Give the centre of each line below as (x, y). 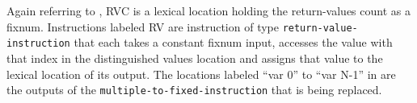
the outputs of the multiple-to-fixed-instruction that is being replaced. (194, 90)
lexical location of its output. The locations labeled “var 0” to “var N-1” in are (201, 74)
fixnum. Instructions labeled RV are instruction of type (143, 26)
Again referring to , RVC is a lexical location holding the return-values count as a (208, 10)
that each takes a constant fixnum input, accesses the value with (233, 42)
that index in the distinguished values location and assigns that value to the (195, 58)
